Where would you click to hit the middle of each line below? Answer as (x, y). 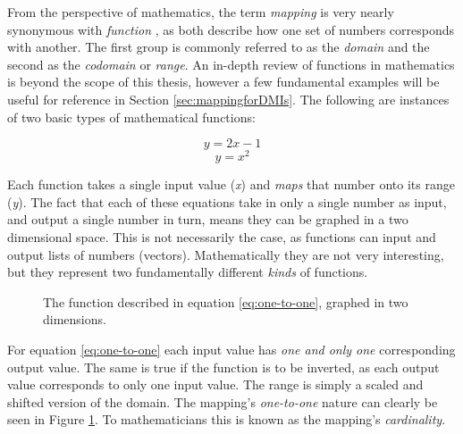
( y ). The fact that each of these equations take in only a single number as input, (227, 201)
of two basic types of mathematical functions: (131, 117)
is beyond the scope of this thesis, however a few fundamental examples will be (223, 82)
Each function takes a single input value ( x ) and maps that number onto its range (231, 184)
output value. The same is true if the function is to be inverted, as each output (223, 367)
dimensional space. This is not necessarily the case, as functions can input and (222, 237)
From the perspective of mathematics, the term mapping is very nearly (201, 12)
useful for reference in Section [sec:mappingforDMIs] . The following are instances (228, 99)
